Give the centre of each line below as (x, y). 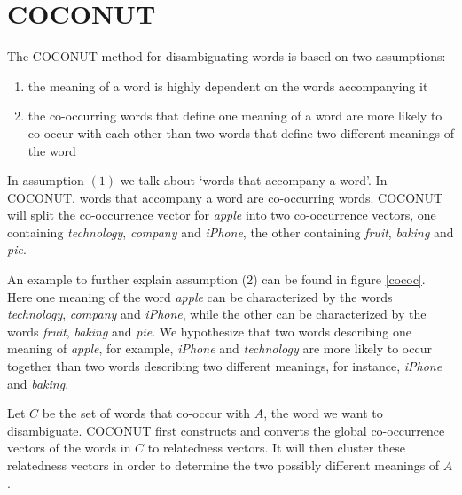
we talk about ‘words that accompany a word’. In (254, 180)
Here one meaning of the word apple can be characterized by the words (200, 296)
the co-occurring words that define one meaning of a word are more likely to (235, 116)
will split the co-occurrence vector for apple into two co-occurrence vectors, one (222, 215)
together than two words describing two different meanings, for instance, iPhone (225, 366)
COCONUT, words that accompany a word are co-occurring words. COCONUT (225, 197)
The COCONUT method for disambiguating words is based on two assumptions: (227, 56)
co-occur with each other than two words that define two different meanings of (241, 132)
